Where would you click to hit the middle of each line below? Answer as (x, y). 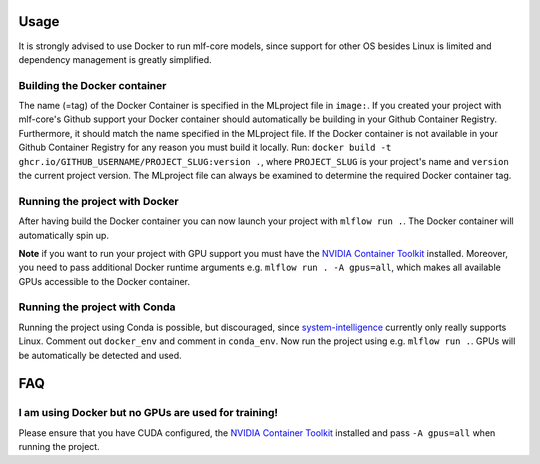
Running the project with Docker (98, 201)
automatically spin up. (64, 235)
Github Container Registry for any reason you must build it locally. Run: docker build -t (205, 147)
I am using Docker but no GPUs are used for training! (148, 413)
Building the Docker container (92, 85)
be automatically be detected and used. (100, 355)
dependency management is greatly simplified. (115, 59)
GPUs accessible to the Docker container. (104, 281)
